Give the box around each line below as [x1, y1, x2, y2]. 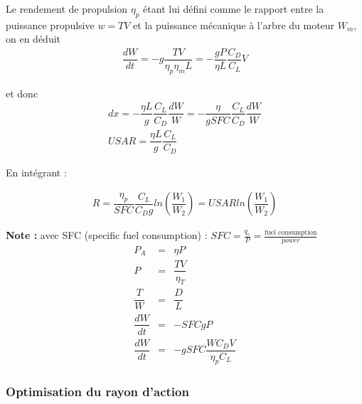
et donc [6, 85, 38, 100]
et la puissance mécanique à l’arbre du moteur [133, 17, 335, 32]
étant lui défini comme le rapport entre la [143, 1, 324, 16]
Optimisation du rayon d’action [6, 383, 189, 400]
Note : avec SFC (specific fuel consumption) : [6, 228, 208, 243]
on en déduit [6, 31, 61, 46]
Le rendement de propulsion [6, 1, 128, 16]
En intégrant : [6, 164, 67, 179]
